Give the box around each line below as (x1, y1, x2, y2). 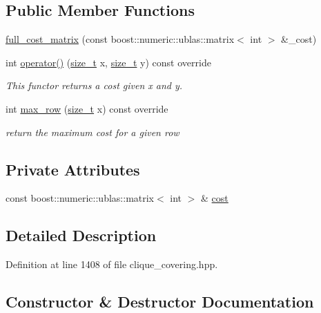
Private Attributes (6, 158, 140, 180)
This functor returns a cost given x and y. (6, 78, 183, 93)
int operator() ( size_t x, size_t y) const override (6, 55, 211, 69)
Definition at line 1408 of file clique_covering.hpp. (6, 257, 218, 272)
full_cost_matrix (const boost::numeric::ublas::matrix (6, 32, 235, 46)
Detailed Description (6, 225, 157, 246)
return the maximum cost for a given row (6, 124, 179, 139)
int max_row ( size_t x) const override (6, 101, 168, 115)
